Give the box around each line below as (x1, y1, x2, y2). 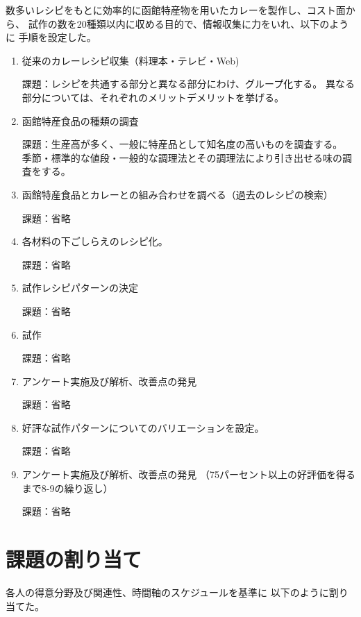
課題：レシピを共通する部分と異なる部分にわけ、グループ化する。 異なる (22, 76, 355, 91)
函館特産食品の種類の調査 (22, 113, 139, 128)
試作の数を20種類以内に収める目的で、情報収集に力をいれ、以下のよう (28, 16, 349, 31)
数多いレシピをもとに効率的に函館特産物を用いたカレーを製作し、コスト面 (6, 3, 346, 17)
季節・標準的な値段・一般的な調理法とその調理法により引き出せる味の (22, 150, 343, 164)
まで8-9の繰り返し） (22, 480, 113, 495)
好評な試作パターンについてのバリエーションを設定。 (22, 420, 265, 434)
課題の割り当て (6, 545, 142, 573)
